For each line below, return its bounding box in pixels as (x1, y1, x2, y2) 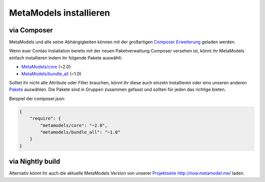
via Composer (9, 26, 53, 34)
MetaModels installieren (9, 7, 110, 18)
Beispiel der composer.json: (9, 96, 66, 102)
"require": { (29, 116, 61, 121)
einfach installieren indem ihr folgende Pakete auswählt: (9, 54, 123, 61)
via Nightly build (9, 157, 60, 166)
